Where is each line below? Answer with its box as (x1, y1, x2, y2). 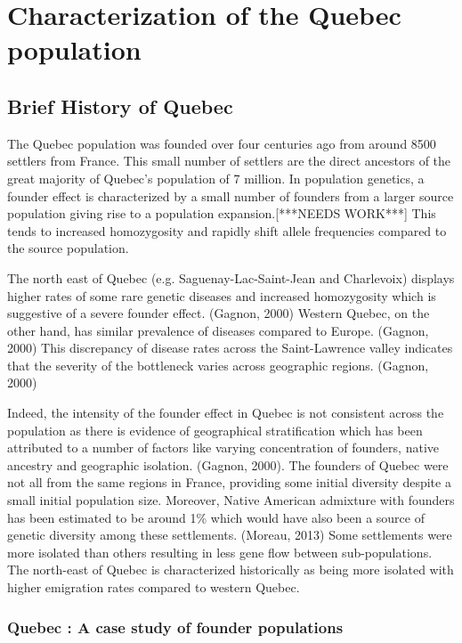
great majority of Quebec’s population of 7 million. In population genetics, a (7, 168, 425, 187)
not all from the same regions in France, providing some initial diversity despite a (7, 473, 451, 492)
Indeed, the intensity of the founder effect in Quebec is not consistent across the (7, 403, 444, 422)
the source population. (7, 239, 129, 257)
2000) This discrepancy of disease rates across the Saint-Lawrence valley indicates (7, 338, 453, 357)
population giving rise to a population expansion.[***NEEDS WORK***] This (7, 204, 436, 223)
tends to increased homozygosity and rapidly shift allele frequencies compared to (7, 221, 447, 240)
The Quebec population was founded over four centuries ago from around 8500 (7, 134, 436, 152)
